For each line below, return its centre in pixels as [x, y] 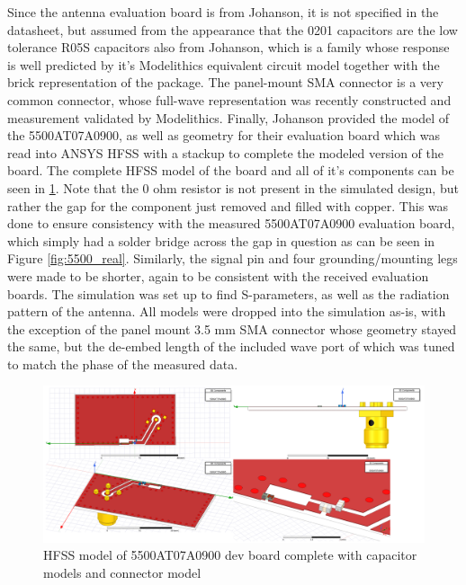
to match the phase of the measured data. [123, 363]
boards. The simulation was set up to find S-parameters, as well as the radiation [229, 293]
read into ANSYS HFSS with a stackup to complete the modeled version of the [225, 152]
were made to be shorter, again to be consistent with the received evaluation [218, 275]
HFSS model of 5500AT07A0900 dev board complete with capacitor [230, 555]
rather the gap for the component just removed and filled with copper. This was [228, 205]
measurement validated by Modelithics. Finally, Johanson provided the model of [229, 117]
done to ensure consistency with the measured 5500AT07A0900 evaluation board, [231, 223]
